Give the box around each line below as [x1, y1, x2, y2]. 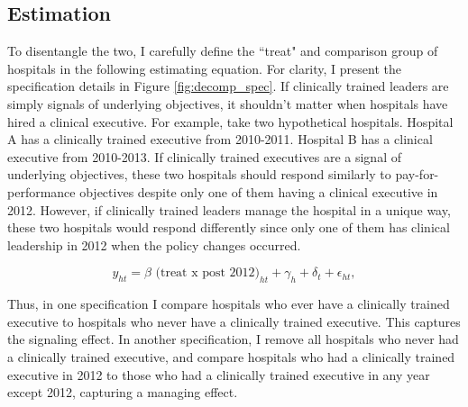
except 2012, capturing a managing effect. [7, 383, 238, 402]
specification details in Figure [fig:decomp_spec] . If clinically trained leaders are [7, 77, 449, 95]
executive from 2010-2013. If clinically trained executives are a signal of [7, 147, 401, 166]
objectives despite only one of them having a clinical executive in [79, 182, 438, 201]
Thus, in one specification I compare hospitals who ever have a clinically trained [7, 294, 450, 313]
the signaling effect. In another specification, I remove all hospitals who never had [7, 330, 459, 348]
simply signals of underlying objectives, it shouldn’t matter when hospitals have [7, 94, 448, 113]
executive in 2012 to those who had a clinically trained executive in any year [7, 365, 430, 384]
